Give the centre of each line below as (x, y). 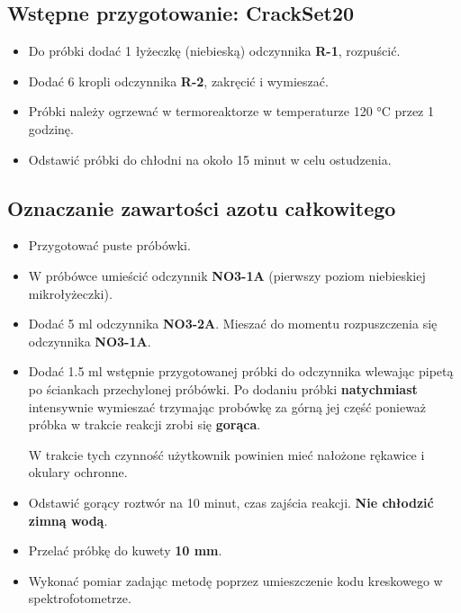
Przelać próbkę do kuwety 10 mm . (125, 550)
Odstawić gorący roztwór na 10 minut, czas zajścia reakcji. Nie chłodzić (231, 502)
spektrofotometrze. (80, 598)
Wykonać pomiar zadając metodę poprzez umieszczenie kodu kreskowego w (235, 580)
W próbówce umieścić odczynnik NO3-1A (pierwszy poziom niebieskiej (227, 275)
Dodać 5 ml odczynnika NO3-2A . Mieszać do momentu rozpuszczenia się (233, 324)
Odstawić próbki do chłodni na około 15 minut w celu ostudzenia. (210, 159)
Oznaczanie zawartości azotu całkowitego (202, 207)
